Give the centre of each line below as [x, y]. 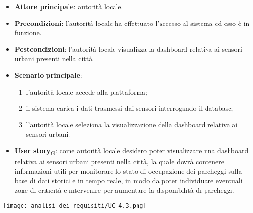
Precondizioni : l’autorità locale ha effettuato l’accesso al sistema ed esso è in [132, 23]
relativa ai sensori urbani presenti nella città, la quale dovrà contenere [119, 161]
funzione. [28, 33]
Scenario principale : [48, 75]
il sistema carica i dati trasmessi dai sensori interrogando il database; [130, 108]
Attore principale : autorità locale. [69, 6]
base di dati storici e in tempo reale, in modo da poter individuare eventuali [128, 180]
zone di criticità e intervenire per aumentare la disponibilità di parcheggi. [124, 190]
